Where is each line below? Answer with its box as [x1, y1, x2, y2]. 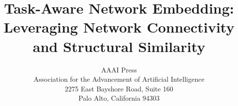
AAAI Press [101, 64, 137, 74]
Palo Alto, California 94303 [78, 93, 160, 103]
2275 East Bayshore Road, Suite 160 [65, 83, 173, 93]
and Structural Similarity [33, 36, 205, 56]
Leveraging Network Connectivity [3, 17, 235, 37]
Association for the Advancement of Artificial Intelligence [34, 74, 204, 84]
